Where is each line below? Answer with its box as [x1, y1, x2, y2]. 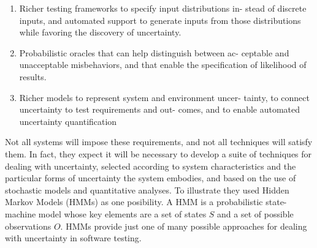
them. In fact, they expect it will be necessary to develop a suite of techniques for [5, 147, 312, 160]
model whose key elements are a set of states [38, 207, 207, 220]
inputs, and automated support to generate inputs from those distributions [19, 13, 301, 26]
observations [5, 219, 52, 232]
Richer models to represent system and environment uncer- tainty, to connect [19, 91, 310, 103]
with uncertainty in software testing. [5, 231, 142, 244]
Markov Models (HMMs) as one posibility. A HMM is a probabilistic [5, 195, 263, 208]
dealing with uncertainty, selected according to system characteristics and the [5, 159, 296, 172]
